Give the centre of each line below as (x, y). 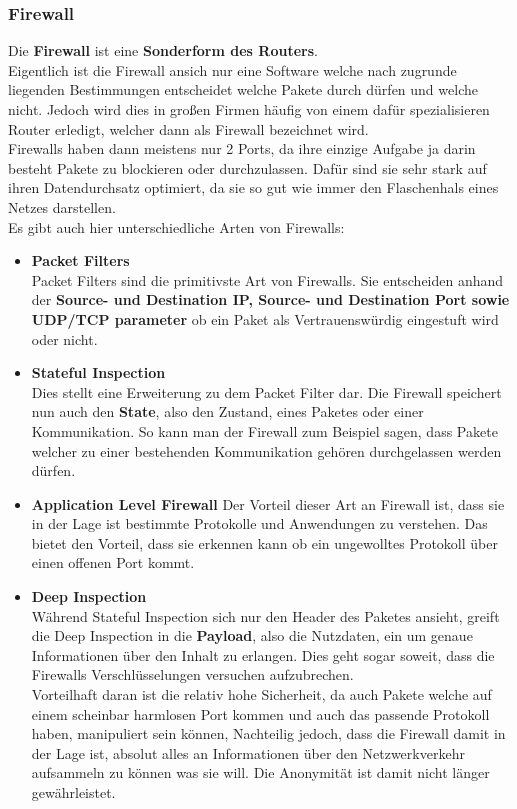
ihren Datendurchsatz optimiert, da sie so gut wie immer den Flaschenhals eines (253, 187)
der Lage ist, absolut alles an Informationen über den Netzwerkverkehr (248, 752)
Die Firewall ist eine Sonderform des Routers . (163, 50)
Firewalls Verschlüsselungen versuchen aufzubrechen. (192, 674)
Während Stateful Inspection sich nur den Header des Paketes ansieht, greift (265, 615)
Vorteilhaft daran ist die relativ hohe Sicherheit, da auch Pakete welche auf (261, 694)
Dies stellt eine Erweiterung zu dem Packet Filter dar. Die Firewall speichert (266, 391)
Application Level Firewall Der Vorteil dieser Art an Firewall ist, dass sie (268, 503)
